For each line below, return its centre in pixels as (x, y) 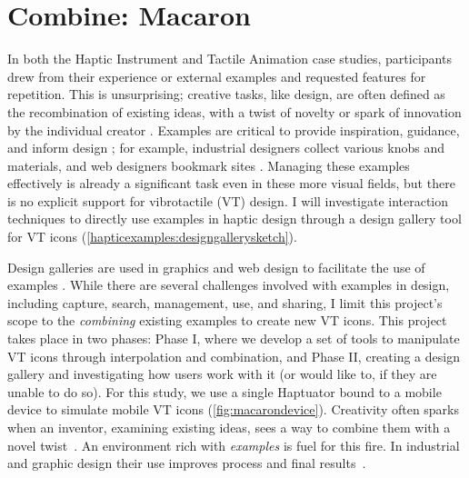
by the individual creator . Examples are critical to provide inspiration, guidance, (234, 129)
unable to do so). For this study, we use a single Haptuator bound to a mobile (225, 391)
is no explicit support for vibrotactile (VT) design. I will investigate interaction (228, 200)
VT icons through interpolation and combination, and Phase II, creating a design (234, 356)
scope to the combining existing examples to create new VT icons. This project (227, 320)
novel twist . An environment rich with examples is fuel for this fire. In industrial (234, 445)
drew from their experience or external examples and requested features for (217, 76)
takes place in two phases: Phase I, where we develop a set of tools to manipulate (234, 339)
